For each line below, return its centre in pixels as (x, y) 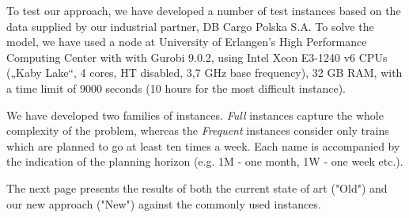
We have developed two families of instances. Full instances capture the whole (195, 115)
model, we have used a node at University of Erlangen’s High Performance (187, 42)
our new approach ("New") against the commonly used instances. (164, 203)
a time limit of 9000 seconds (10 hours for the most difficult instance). (176, 88)
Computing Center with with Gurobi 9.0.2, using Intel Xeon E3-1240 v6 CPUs (197, 57)
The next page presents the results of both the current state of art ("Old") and (197, 187)
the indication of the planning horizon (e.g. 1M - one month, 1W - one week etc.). (205, 161)
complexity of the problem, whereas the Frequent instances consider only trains (198, 130)
